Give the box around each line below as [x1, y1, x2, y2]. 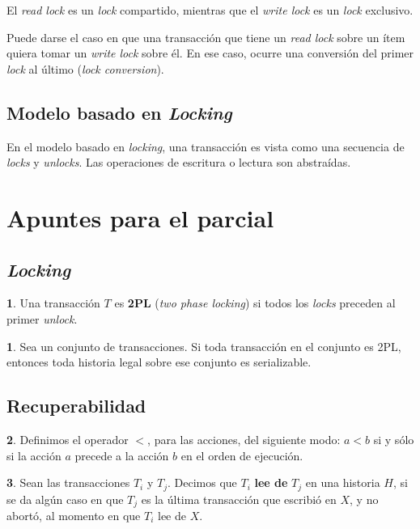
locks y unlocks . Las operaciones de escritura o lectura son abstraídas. [6, 154, 351, 171]
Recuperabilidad [6, 393, 146, 418]
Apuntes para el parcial [6, 201, 274, 234]
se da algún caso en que [6, 490, 124, 507]
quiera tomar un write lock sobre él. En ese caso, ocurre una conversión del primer [6, 44, 414, 61]
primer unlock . [6, 310, 78, 327]
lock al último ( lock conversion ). [6, 60, 164, 77]
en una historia [305, 474, 380, 491]
